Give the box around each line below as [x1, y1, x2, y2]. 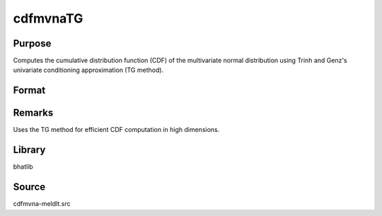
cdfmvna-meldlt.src [13, 200, 71, 208]
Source [13, 181, 46, 193]
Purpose [13, 37, 52, 49]
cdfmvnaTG [13, 11, 83, 26]
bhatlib [13, 162, 33, 171]
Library [13, 144, 46, 156]
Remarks [13, 107, 54, 119]
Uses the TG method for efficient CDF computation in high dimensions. [13, 126, 220, 134]
